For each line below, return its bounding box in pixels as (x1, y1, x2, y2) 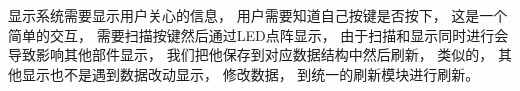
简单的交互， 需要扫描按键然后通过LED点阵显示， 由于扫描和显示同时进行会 (8, 24, 509, 45)
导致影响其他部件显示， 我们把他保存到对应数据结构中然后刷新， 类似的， (8, 44, 494, 65)
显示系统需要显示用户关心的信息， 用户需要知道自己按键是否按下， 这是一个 (8, 5, 508, 25)
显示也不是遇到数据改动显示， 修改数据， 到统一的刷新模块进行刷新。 (21, 63, 480, 84)
